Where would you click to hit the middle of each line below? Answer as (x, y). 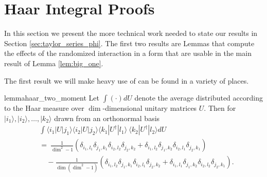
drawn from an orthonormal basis (107, 118)
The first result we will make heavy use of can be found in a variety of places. (127, 80)
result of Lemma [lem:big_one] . (54, 63)
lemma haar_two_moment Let (52, 98)
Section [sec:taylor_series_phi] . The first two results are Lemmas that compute (129, 43)
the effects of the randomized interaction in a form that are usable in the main (128, 53)
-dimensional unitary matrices (150, 108)
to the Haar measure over (44, 108)
